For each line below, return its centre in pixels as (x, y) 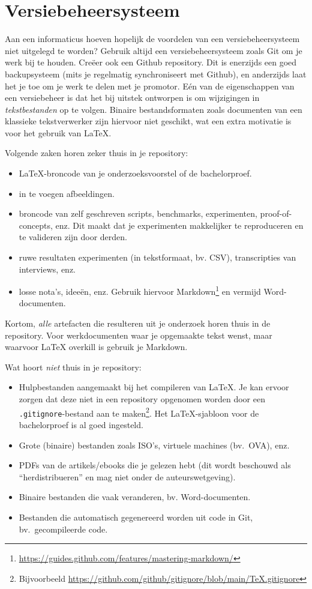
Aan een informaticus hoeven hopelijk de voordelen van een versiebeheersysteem (152, 39)
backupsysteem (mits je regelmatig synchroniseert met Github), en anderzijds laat (156, 74)
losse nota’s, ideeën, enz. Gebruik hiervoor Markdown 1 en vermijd (140, 290)
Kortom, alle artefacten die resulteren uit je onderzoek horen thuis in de (138, 323)
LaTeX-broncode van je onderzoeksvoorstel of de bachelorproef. (135, 173)
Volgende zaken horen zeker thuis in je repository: (97, 153)
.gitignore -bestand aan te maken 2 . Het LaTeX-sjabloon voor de (139, 412)
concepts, (36, 225)
